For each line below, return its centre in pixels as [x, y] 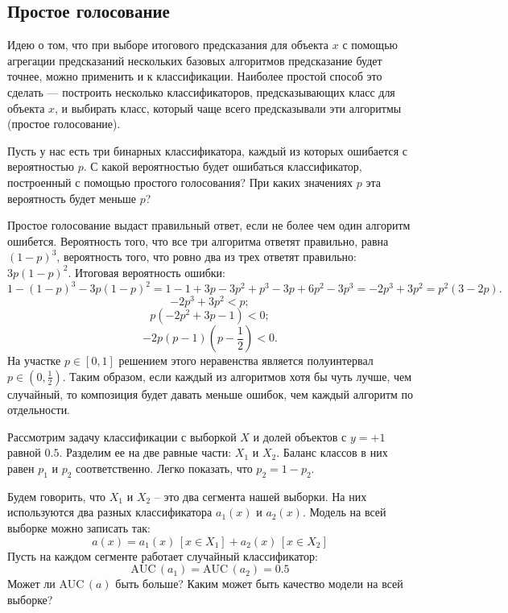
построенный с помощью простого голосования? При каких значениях [180, 182]
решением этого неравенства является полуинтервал [246, 360]
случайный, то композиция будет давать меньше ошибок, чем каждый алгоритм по [211, 393]
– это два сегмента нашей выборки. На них [260, 496]
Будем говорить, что [57, 496]
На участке [34, 360]
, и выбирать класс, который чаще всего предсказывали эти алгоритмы [228, 108]
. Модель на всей [344, 512]
